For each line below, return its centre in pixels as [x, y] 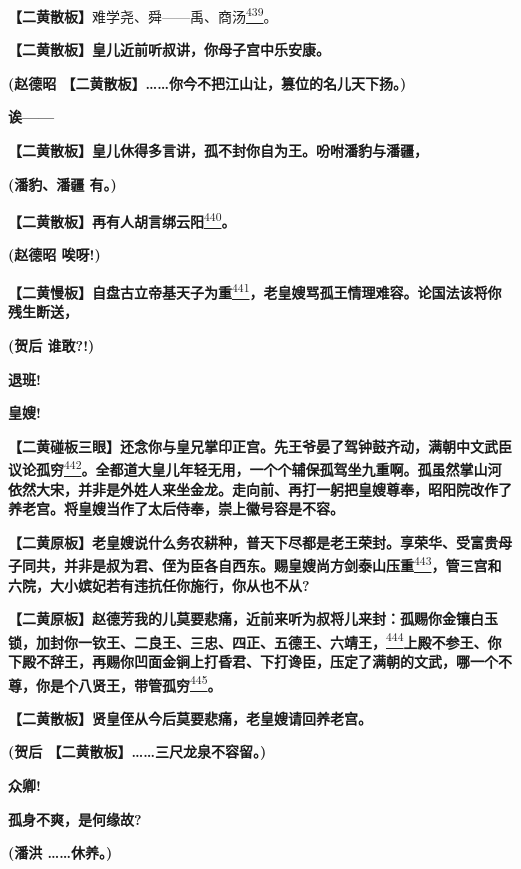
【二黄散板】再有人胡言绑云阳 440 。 [122, 219]
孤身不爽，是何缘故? [75, 818]
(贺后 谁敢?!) [51, 344]
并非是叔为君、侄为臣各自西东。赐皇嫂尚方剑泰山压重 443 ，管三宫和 [282, 563]
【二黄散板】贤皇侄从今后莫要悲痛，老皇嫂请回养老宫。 [190, 717]
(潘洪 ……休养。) [60, 852]
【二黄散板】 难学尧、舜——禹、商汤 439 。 [143, 14]
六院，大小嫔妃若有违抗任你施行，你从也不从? [159, 584]
